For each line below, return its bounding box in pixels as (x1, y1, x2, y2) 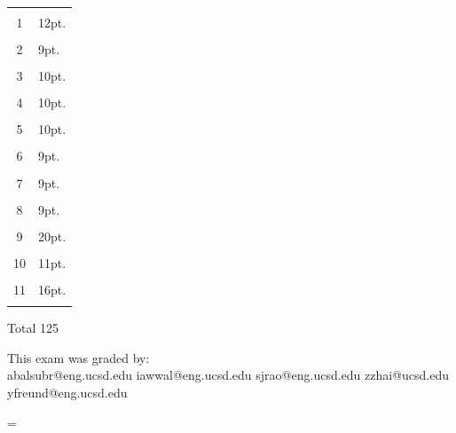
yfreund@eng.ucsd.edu (7, 383, 128, 402)
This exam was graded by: (7, 348, 150, 366)
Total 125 (7, 319, 59, 337)
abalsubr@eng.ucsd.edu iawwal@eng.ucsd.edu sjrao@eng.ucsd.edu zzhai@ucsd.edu (7, 366, 449, 384)
